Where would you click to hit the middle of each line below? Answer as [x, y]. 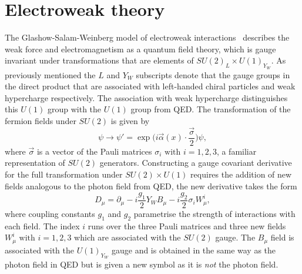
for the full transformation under [64, 174]
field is [282, 237]
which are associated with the [127, 237]
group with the [75, 109]
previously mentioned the [50, 74]
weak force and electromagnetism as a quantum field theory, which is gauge [140, 49]
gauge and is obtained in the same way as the [194, 250]
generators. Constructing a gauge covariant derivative [196, 163]
